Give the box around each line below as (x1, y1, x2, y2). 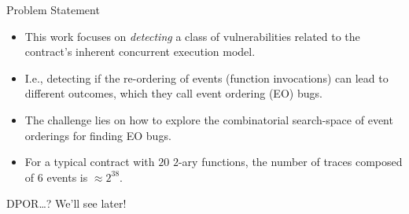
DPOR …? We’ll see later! (6, 195, 127, 212)
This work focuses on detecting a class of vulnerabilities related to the (24, 28, 360, 44)
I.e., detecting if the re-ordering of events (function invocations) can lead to (24, 69, 389, 86)
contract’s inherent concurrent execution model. (24, 43, 256, 60)
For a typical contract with (24, 153, 155, 170)
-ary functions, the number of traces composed (178, 153, 403, 170)
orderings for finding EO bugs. (24, 127, 171, 143)
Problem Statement (6, 2, 100, 17)
